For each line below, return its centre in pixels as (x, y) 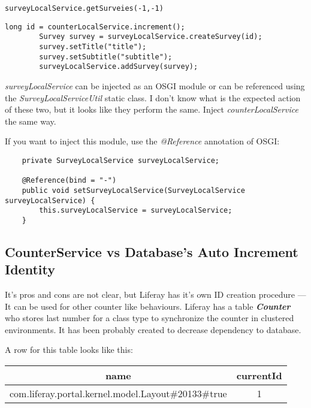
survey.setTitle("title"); (93, 46)
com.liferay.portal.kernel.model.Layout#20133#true (118, 394)
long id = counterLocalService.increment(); (95, 27)
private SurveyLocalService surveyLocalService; (120, 160)
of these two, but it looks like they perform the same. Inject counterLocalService (152, 109)
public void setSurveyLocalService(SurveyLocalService (133, 190)
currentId (259, 376)
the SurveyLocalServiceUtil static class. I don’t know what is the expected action (153, 97)
